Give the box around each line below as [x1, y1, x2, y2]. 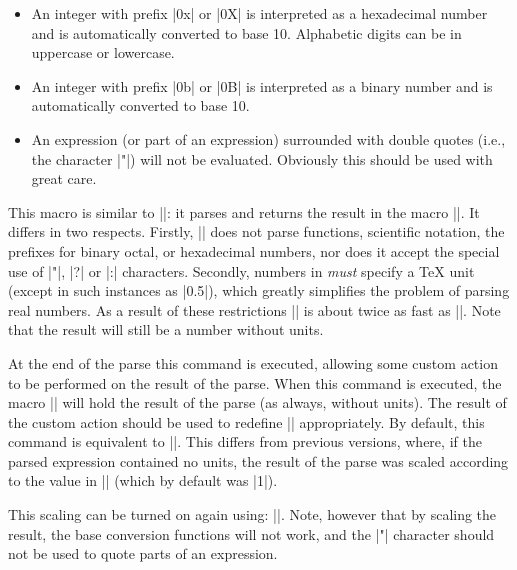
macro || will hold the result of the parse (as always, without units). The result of [8, 392, 507, 413]
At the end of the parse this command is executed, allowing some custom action [8, 352, 498, 373]
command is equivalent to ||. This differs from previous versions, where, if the [8, 431, 482, 452]
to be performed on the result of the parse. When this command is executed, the [8, 372, 502, 393]
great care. [31, 168, 97, 189]
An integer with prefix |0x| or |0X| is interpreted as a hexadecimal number [31, 3, 488, 23]
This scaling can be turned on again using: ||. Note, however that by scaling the [8, 504, 497, 525]
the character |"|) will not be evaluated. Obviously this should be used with [31, 148, 493, 169]
